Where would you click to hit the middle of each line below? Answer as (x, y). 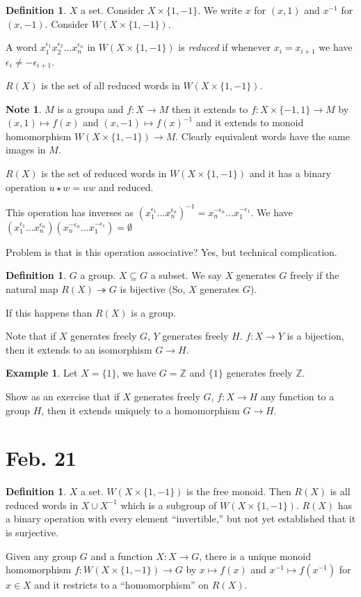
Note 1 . (24, 108)
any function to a (297, 396)
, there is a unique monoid (255, 556)
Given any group (41, 556)
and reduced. (126, 187)
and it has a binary (290, 173)
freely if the (314, 275)
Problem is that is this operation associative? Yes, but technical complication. (171, 251)
